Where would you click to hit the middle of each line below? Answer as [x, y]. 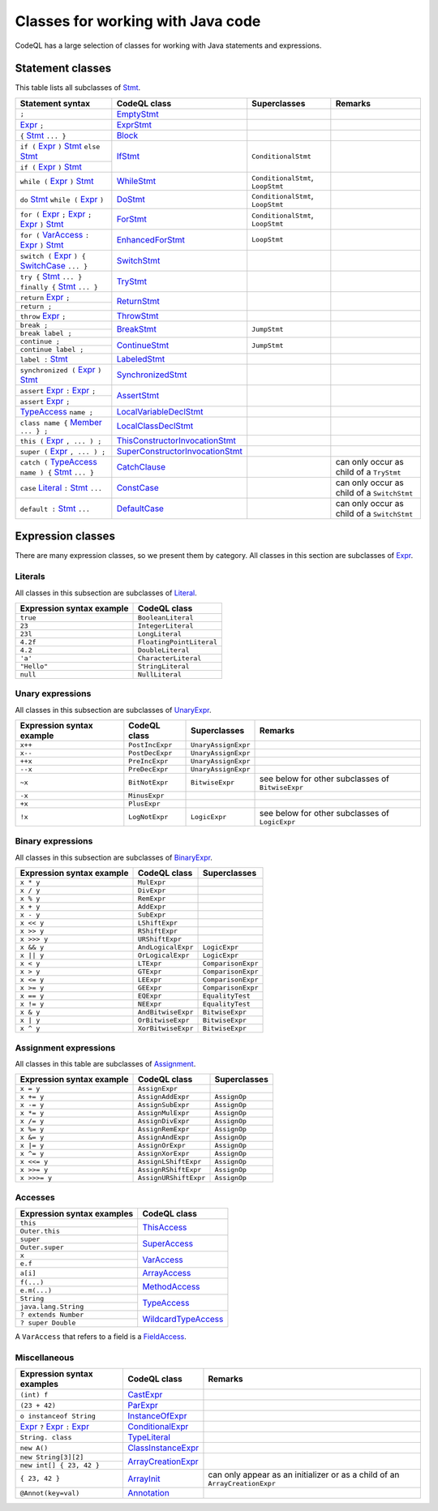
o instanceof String [58, 1416]
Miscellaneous [45, 1357]
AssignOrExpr [161, 1146]
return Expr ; [45, 297]
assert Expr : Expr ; [58, 390]
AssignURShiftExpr [172, 1178]
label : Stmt [44, 358]
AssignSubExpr [163, 1105]
